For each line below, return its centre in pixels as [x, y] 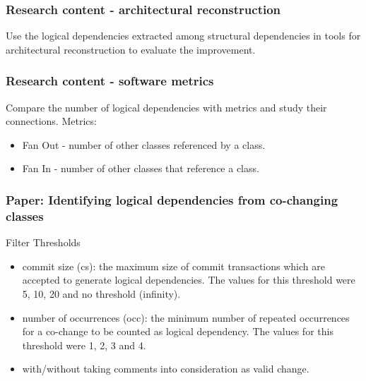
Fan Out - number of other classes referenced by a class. [144, 144]
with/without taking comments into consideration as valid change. [166, 369]
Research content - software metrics [110, 81]
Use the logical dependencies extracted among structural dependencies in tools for [183, 36]
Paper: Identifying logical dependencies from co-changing [172, 199]
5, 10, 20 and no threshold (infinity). [101, 293]
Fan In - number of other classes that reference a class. [141, 168]
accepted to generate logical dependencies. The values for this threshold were [189, 280]
